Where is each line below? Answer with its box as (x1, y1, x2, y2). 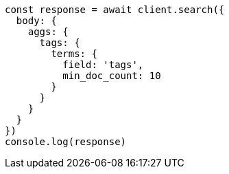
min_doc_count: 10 (62, 70, 161, 81)
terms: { (51, 48, 97, 59)
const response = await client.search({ (5, 4, 225, 15)
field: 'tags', (62, 59, 144, 70)
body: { (16, 15, 57, 26)
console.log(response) (5, 136, 127, 147)
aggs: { (27, 26, 69, 37)
